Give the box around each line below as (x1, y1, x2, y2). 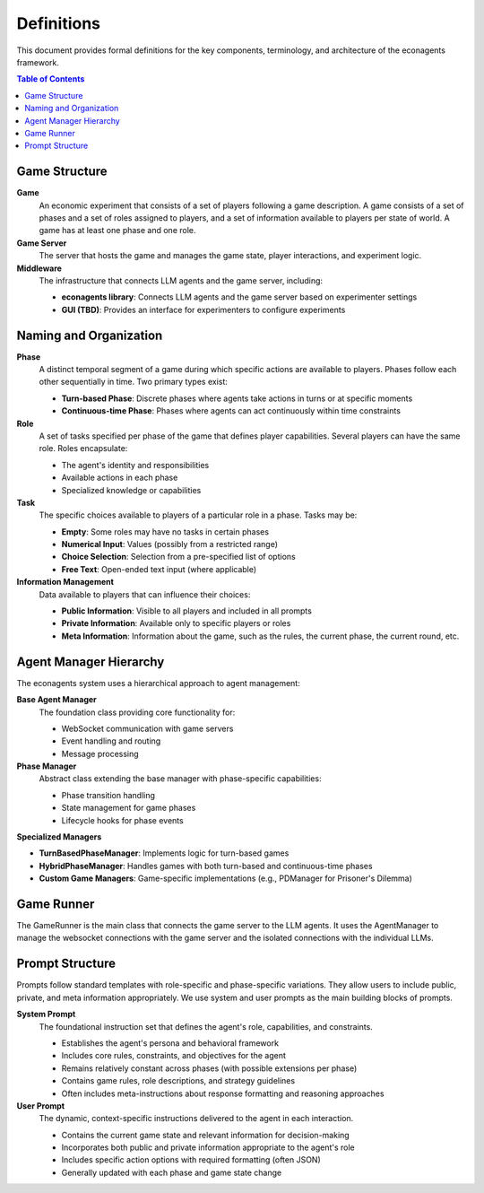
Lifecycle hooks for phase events (61, 814, 184, 825)
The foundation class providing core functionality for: (39, 707, 236, 718)
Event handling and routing (61, 736, 161, 746)
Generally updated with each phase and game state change (61, 1167, 282, 1178)
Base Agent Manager (16, 694, 98, 705)
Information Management (16, 577, 114, 588)
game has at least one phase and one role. (39, 225, 196, 236)
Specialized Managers (16, 832, 102, 842)
